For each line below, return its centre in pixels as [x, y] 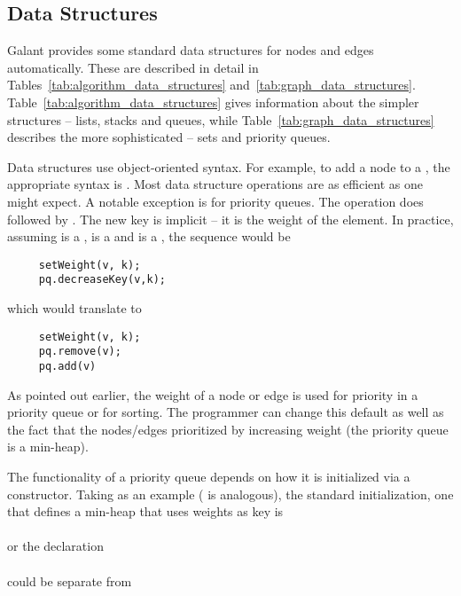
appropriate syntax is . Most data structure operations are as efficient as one [215, 184]
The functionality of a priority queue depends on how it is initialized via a [209, 476]
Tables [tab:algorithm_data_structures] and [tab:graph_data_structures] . [211, 85]
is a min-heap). [48, 447]
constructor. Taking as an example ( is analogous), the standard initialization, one [230, 494]
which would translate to [74, 308]
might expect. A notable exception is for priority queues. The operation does [215, 201]
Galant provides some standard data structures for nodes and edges [191, 50]
